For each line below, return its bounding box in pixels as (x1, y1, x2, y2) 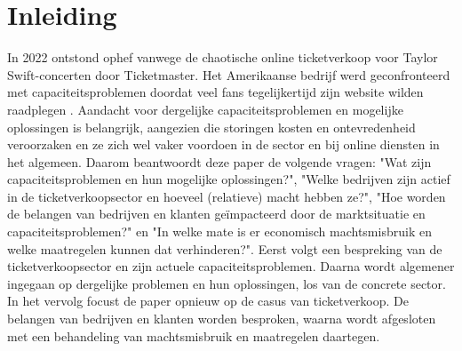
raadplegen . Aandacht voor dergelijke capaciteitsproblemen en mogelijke (7, 100, 403, 118)
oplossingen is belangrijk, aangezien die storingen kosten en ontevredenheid (7, 117, 416, 136)
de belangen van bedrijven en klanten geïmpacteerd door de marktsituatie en (7, 204, 426, 223)
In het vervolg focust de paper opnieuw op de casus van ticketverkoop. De (7, 291, 410, 310)
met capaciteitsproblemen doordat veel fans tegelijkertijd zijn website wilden (7, 83, 424, 101)
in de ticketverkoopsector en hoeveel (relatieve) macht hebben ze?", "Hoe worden (7, 187, 446, 205)
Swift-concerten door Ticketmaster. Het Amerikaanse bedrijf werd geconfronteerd (7, 65, 450, 84)
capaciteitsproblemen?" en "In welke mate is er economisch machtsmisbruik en (7, 222, 432, 241)
